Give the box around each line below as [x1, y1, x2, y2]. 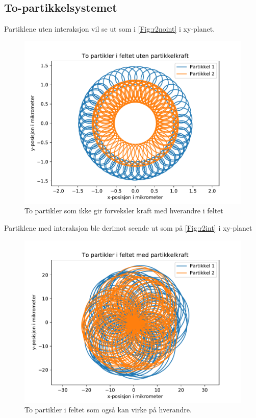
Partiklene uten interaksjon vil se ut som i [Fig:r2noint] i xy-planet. [4, 23, 215, 34]
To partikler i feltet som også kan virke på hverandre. [24, 404, 192, 415]
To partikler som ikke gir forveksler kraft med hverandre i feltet [24, 205, 223, 216]
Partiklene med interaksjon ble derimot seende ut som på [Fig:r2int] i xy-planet [4, 222, 252, 233]
